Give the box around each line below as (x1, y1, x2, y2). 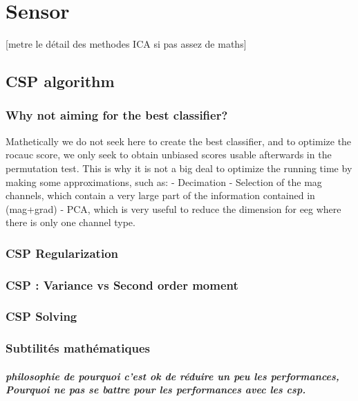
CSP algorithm (6, 71, 115, 92)
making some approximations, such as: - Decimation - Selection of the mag (6, 174, 322, 189)
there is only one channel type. (6, 215, 135, 230)
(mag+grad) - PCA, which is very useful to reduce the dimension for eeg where (6, 201, 341, 216)
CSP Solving (6, 308, 77, 325)
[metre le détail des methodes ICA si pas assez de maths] (6, 37, 247, 51)
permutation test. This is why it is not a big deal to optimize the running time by (6, 160, 352, 175)
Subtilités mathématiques (6, 339, 150, 357)
